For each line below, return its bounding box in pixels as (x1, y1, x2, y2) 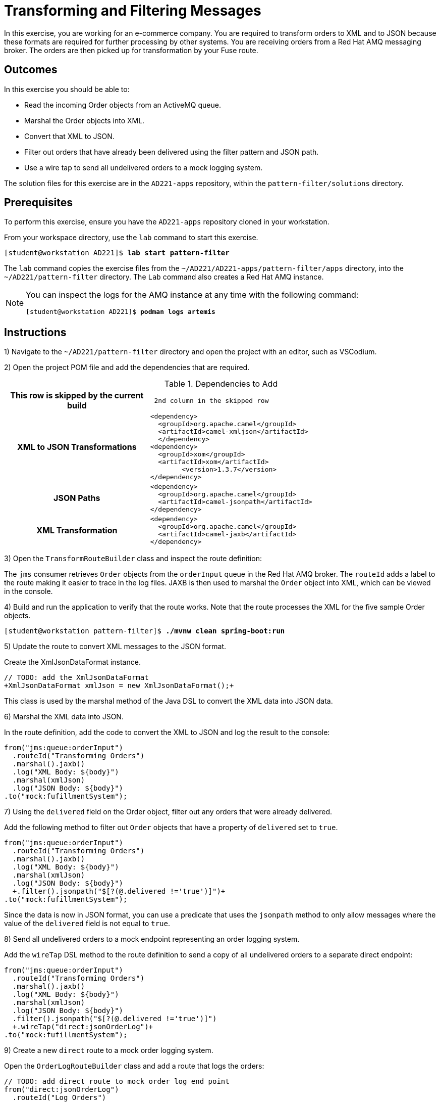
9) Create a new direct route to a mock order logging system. (4, 1046, 213, 1055)
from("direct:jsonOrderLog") (4, 1085, 119, 1094)
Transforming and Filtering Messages (4, 2, 261, 19)
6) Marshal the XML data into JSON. (4, 712, 124, 721)
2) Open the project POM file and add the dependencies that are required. (4, 363, 250, 372)
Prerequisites (4, 196, 73, 209)
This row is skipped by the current (10, 390, 144, 401)
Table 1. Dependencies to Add (164, 379, 278, 389)
